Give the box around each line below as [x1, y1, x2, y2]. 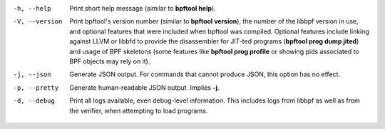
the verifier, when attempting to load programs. [69, 106, 208, 115]
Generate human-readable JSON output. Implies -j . [69, 83, 220, 92]
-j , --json [13, 71, 51, 78]
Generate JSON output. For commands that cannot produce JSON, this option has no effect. [69, 70, 341, 78]
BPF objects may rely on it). [69, 57, 150, 66]
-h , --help [13, 4, 51, 12]
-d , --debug [13, 97, 55, 105]
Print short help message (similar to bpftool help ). [69, 4, 217, 12]
